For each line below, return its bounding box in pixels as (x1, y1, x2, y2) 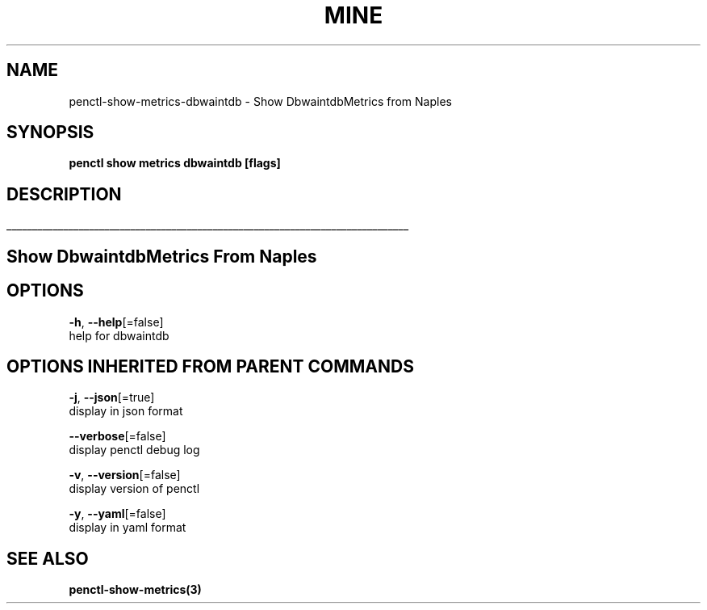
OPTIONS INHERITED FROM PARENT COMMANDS (6, 355, 414, 377)
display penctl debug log (69, 443, 200, 457)
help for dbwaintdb (69, 328, 169, 343)
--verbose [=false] (69, 429, 166, 444)
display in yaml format (69, 520, 186, 535)
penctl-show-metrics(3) (69, 583, 202, 597)
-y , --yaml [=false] (69, 507, 166, 521)
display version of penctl (69, 482, 200, 496)
